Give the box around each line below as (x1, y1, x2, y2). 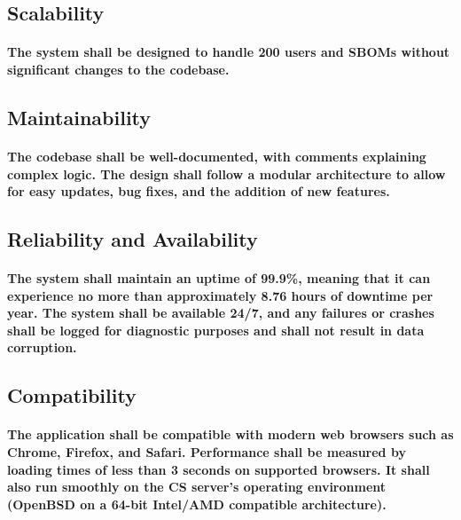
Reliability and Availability (7, 225, 258, 253)
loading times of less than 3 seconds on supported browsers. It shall (7, 460, 430, 478)
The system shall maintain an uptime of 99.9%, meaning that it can (7, 269, 431, 288)
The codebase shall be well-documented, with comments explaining (7, 146, 426, 165)
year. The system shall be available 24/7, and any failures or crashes (7, 303, 434, 322)
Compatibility (7, 382, 137, 409)
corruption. (7, 338, 77, 357)
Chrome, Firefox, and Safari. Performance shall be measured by (7, 443, 406, 461)
